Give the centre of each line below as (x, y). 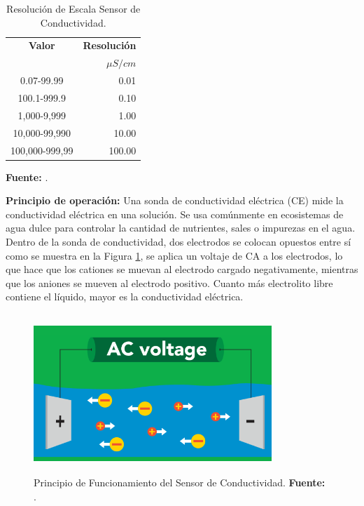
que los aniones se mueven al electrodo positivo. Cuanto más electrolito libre (169, 282)
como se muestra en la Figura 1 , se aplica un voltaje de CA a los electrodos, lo (174, 255)
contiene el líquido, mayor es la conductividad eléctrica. (125, 297)
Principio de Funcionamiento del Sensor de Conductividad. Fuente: (180, 482)
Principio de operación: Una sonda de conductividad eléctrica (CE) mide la (175, 200)
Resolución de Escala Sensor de (73, 8)
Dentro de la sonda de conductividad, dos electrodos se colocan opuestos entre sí (178, 241)
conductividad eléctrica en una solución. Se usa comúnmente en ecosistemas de (175, 214)
